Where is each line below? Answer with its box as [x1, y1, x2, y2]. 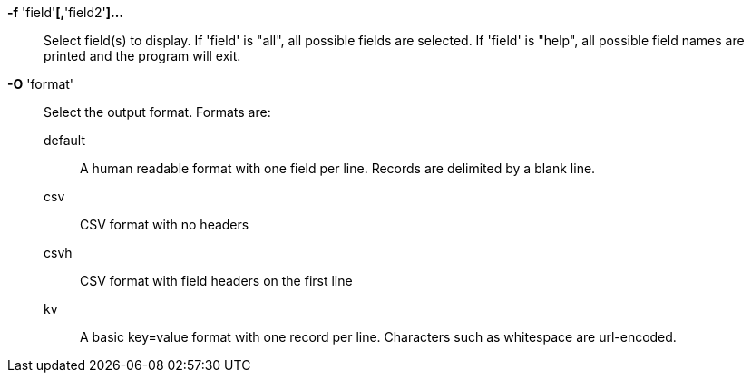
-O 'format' [7, 76, 74, 92]
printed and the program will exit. [44, 48, 241, 63]
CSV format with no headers [80, 217, 249, 232]
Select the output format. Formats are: [44, 104, 271, 120]
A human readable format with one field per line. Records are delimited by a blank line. [80, 161, 596, 176]
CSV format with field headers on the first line [80, 273, 353, 288]
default [44, 132, 86, 148]
